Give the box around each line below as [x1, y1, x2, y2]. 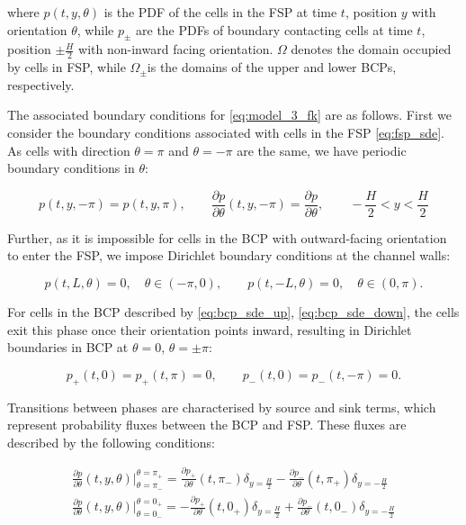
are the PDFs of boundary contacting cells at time [136, 20, 413, 39]
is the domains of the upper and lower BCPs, [147, 58, 397, 77]
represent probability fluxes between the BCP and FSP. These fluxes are [7, 415, 407, 434]
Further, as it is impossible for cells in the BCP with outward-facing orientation [7, 228, 447, 247]
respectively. [7, 75, 75, 94]
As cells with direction [7, 140, 130, 159]
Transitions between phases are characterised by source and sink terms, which [7, 397, 436, 416]
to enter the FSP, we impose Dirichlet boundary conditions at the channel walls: [7, 246, 451, 265]
